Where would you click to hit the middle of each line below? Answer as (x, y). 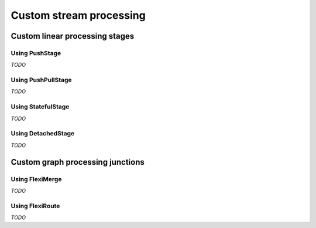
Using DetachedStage (43, 134)
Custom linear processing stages (73, 36)
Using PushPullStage (42, 80)
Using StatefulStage (40, 107)
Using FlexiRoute (35, 206)
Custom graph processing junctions (78, 162)
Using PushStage (36, 53)
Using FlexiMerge (36, 179)
